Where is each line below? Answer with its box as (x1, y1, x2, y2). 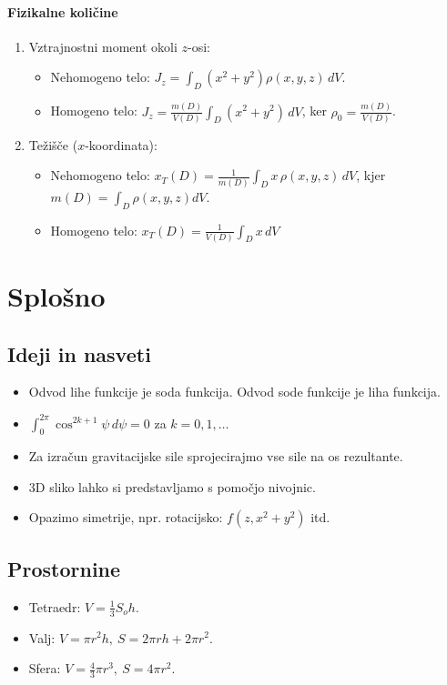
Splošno (7, 277, 106, 315)
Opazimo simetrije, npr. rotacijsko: (28, 508, 223, 527)
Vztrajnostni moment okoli (28, 36, 178, 55)
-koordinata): (85, 135, 157, 154)
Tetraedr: (28, 597, 81, 616)
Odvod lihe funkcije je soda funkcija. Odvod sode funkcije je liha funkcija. (28, 382, 441, 401)
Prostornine (7, 554, 121, 582)
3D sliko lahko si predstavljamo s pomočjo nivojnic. (28, 477, 316, 496)
